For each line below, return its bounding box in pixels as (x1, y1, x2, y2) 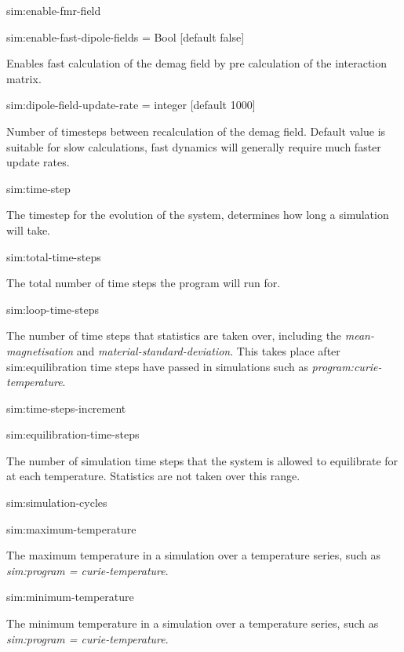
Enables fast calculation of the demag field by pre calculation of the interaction (6, 55, 388, 71)
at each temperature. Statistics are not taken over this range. (6, 468, 300, 484)
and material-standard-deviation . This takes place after (76, 342, 340, 359)
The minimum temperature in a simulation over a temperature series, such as (6, 615, 379, 632)
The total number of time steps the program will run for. (6, 275, 281, 291)
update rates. (6, 154, 70, 170)
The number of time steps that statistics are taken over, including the (6, 327, 342, 344)
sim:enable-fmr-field (6, 2, 101, 18)
